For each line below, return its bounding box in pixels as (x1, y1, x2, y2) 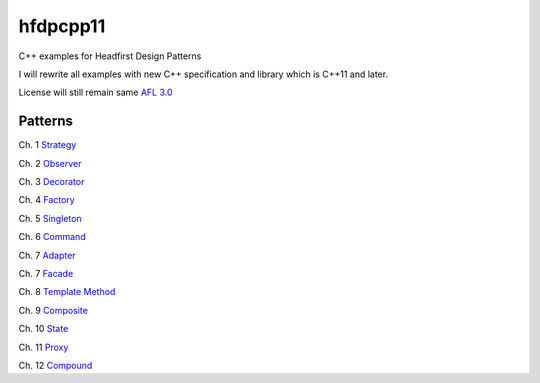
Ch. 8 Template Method (18, 286, 116, 298)
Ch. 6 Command (18, 231, 86, 243)
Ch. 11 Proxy (18, 341, 69, 353)
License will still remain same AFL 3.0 (18, 86, 174, 99)
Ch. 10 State (18, 323, 69, 335)
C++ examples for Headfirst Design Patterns (18, 50, 202, 62)
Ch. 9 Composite (18, 304, 89, 316)
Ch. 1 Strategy (18, 139, 77, 151)
